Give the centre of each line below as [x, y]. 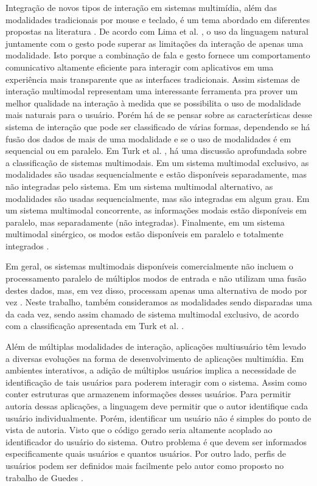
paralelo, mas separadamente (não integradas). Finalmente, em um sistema [145, 222]
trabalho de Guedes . [44, 477]
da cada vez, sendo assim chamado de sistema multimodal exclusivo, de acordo [152, 314]
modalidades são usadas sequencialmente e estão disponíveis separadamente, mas [156, 174]
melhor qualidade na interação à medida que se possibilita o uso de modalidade [153, 102]
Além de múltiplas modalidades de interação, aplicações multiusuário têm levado [156, 346]
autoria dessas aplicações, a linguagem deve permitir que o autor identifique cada [157, 406]
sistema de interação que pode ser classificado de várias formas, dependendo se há [158, 126]
